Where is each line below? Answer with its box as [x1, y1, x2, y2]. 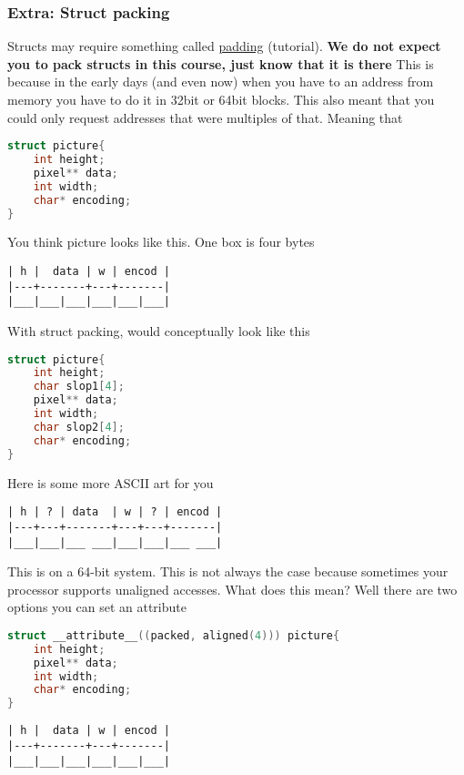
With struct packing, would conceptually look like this [7, 321, 310, 340]
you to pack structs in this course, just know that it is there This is [7, 54, 434, 73]
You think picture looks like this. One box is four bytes [7, 232, 315, 251]
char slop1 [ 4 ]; [33, 380, 125, 393]
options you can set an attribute [7, 597, 187, 617]
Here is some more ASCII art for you [7, 473, 214, 492]
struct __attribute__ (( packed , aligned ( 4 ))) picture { [7, 628, 340, 642]
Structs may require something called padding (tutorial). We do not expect [7, 36, 441, 56]
